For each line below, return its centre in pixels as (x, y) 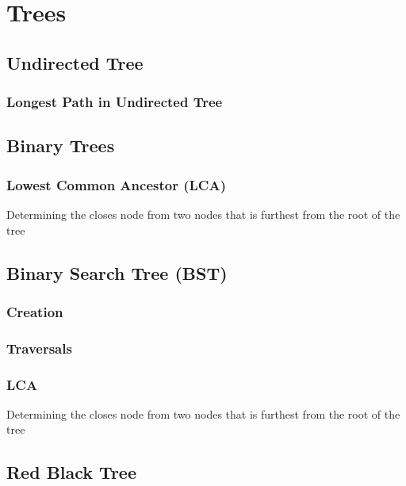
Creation (35, 311)
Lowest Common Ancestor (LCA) (116, 184)
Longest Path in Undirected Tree (115, 102)
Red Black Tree (71, 472)
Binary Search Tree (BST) (117, 272)
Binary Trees (61, 145)
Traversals (39, 348)
